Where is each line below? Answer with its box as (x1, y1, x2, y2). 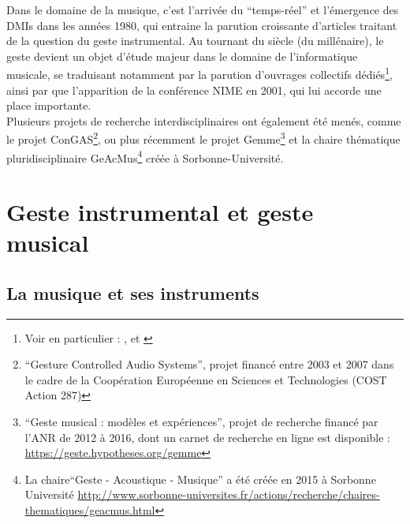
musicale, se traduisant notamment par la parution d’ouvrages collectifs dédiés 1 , (6, 64, 393, 83)
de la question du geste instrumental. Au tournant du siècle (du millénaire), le (6, 32, 384, 49)
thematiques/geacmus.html (24, 502, 155, 518)
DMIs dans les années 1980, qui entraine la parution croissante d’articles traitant (6, 17, 397, 33)
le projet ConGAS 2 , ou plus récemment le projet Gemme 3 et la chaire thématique (6, 129, 401, 148)
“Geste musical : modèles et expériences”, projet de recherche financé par (24, 414, 378, 430)
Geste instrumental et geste (6, 196, 314, 228)
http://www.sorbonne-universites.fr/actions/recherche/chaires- (77, 486, 380, 503)
